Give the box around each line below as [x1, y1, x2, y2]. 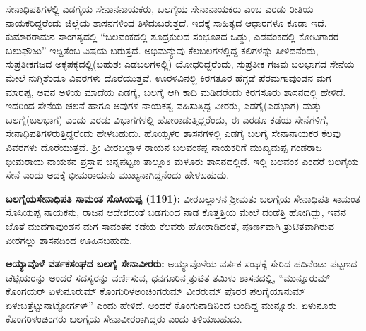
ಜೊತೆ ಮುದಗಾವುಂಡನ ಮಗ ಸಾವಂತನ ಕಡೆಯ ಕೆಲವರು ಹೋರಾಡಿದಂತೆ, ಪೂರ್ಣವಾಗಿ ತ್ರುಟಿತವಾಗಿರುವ [6, 218, 334, 233]
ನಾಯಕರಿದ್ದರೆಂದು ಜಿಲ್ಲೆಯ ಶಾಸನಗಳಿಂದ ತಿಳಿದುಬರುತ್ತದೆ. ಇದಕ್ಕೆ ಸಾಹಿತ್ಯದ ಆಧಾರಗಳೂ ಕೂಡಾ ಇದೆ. [6, 15, 327, 30]
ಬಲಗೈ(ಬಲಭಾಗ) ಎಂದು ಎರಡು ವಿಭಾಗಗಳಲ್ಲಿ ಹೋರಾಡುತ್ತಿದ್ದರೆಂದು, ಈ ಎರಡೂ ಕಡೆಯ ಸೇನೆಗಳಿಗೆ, [6, 112, 329, 126]
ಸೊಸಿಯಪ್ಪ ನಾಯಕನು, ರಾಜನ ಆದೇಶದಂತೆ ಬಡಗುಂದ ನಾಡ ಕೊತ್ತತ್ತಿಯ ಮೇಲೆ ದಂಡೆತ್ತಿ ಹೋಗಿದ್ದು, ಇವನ [6, 205, 346, 219]
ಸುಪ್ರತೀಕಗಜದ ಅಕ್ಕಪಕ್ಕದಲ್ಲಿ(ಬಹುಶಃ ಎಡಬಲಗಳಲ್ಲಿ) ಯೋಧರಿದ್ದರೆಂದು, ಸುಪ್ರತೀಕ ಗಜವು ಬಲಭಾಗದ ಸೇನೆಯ [6, 56, 355, 71]
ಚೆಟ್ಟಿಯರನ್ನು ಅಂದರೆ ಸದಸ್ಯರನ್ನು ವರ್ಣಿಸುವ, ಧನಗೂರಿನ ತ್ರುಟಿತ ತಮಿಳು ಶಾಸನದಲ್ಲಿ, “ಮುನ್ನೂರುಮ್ [6, 270, 331, 284]
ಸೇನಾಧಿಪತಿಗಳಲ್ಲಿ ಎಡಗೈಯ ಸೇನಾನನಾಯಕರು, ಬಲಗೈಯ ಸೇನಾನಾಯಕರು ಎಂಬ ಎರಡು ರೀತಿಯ [6, 1, 314, 16]
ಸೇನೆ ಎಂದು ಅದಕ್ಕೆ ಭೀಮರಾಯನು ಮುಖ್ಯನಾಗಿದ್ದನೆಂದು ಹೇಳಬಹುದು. [6, 167, 230, 182]
